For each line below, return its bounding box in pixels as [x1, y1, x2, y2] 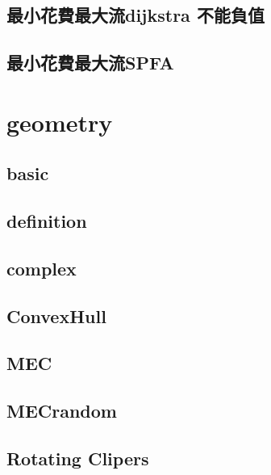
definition [6, 208, 87, 233]
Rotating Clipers [6, 446, 149, 471]
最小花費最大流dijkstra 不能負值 [6, 2, 265, 27]
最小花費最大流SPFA [6, 50, 174, 75]
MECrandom [6, 398, 117, 423]
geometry [6, 105, 113, 138]
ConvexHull [6, 303, 106, 328]
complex [6, 255, 77, 280]
